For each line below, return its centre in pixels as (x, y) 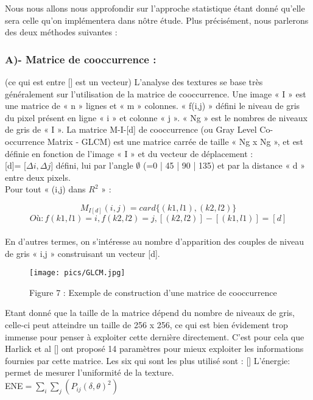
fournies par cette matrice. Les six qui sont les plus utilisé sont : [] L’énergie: (148, 360)
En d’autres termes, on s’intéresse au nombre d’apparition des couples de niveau (154, 241)
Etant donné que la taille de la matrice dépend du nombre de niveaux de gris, (150, 313)
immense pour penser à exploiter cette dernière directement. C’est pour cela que (155, 336)
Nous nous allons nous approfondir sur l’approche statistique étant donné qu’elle (155, 8)
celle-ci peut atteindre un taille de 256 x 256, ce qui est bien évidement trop (146, 325)
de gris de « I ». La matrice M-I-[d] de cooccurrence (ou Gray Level (131, 129)
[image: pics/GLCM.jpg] (77, 273)
